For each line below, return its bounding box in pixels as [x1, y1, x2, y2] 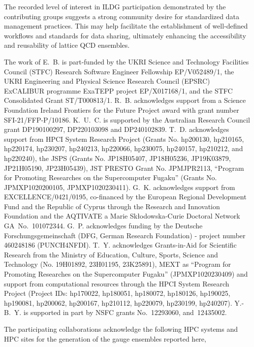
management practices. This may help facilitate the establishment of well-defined [4, 21, 248, 31]
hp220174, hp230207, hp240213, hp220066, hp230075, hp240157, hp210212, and [4, 143, 243, 154]
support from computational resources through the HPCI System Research [4, 278, 229, 288]
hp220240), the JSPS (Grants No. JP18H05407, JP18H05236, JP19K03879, [4, 153, 231, 163]
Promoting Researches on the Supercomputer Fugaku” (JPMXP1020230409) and [4, 269, 248, 279]
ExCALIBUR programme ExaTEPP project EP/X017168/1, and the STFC [4, 85, 233, 95]
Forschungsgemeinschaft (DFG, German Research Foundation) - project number [4, 230, 246, 240]
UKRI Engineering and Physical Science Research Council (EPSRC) [4, 76, 210, 86]
